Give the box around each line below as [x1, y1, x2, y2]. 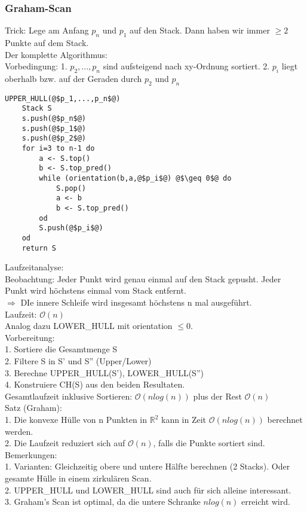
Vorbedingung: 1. [5, 60, 67, 72]
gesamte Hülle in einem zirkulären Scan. [5, 471, 152, 484]
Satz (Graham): [5, 401, 62, 414]
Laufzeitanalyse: [5, 261, 64, 273]
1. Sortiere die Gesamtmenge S [5, 343, 118, 355]
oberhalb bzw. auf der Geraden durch [5, 72, 142, 84]
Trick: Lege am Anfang [5, 24, 89, 36]
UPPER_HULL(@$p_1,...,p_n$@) [5, 94, 121, 103]
